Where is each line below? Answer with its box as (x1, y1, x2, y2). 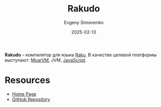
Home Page (12, 91, 37, 97)
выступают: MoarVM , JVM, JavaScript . (5, 57, 87, 63)
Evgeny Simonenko (64, 19, 104, 25)
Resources (5, 75, 51, 86)
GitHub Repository (12, 96, 51, 102)
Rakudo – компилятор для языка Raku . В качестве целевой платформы (5, 52, 157, 58)
